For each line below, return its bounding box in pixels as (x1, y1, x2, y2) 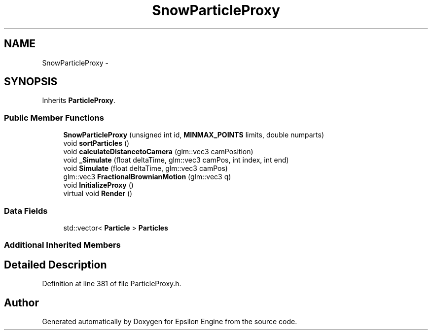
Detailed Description (4, 258, 107, 271)
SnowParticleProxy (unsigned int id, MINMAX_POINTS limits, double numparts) (63, 131, 324, 139)
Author (4, 296, 39, 309)
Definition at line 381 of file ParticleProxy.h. (42, 279, 181, 288)
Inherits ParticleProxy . (42, 96, 116, 105)
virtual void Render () (63, 189, 133, 198)
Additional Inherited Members (4, 240, 121, 250)
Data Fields (4, 205, 48, 216)
